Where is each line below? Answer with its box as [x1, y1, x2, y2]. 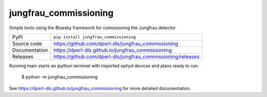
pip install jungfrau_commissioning [53, 35, 136, 40]
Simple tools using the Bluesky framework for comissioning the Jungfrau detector [9, 25, 176, 31]
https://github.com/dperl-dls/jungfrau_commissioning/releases [53, 53, 200, 60]
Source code [12, 40, 42, 47]
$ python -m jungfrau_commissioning [21, 74, 98, 80]
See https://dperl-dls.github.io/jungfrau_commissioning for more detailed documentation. [9, 85, 191, 91]
